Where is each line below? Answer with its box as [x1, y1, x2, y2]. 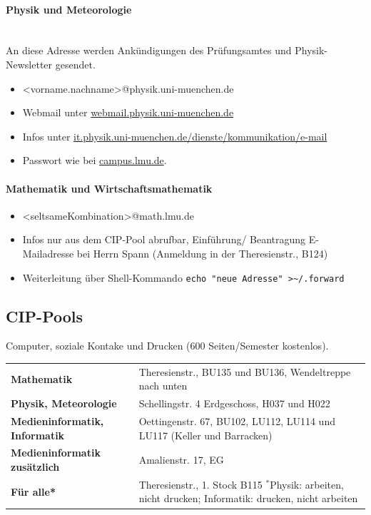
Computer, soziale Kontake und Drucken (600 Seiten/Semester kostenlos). [6, 338, 329, 353]
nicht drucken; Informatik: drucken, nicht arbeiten [138, 491, 358, 506]
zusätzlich [11, 459, 60, 474]
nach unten [138, 378, 188, 393]
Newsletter [6, 56, 53, 71]
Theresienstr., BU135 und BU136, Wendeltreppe [138, 364, 351, 379]
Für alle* [11, 484, 56, 499]
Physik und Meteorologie [6, 1, 132, 16]
